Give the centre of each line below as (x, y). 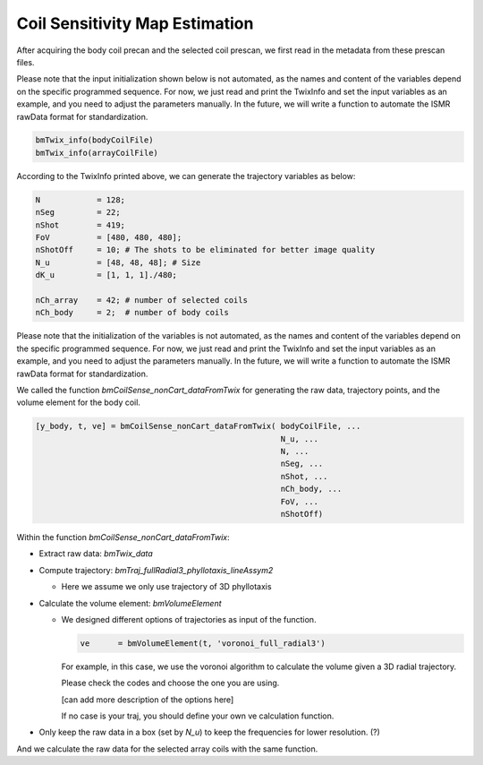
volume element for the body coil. (78, 402)
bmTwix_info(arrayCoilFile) (97, 153)
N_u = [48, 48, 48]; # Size (118, 262)
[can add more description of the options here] (148, 700)
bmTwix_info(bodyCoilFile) (94, 140)
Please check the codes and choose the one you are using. (170, 683)
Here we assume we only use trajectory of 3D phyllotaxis (166, 587)
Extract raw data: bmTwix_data (96, 554)
